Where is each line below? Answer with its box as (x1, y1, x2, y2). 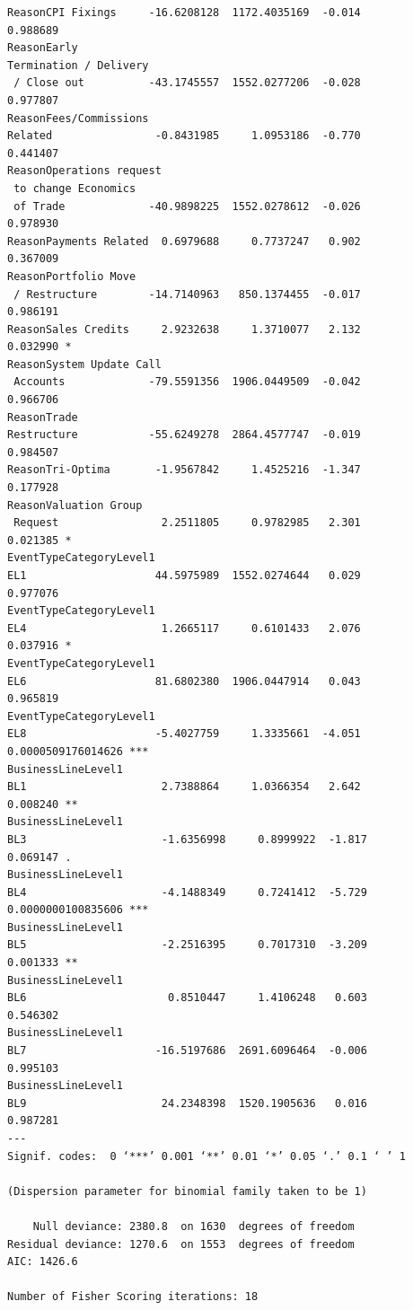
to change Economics (13, 181, 136, 195)
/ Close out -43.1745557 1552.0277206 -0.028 (13, 76, 361, 90)
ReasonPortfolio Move (7, 269, 136, 283)
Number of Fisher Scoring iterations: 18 (7, 1290, 259, 1304)
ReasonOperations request (7, 164, 162, 178)
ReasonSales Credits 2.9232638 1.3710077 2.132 (7, 322, 361, 336)
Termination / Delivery (7, 58, 149, 72)
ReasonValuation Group (7, 498, 143, 512)
